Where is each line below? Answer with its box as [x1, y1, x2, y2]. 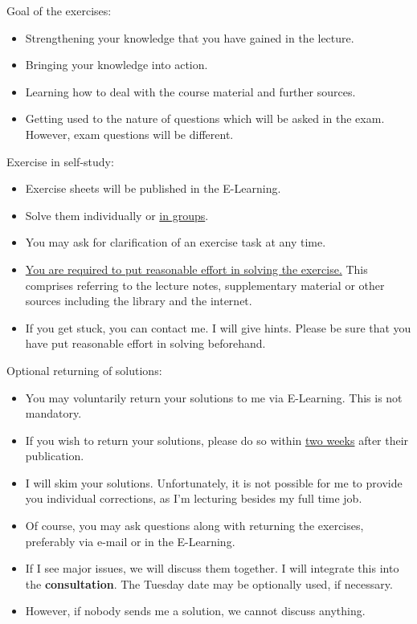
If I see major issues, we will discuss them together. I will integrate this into [25, 560, 399, 577]
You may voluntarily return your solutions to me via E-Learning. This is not [25, 389, 403, 406]
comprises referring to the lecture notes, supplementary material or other [25, 276, 385, 293]
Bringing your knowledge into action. [25, 56, 208, 73]
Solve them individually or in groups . [25, 206, 209, 223]
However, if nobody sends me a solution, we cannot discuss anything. [25, 602, 366, 619]
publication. [25, 447, 84, 464]
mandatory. [25, 405, 82, 422]
